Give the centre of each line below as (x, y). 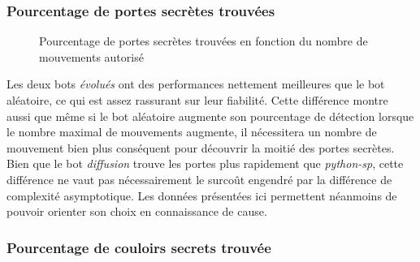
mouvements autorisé (91, 56)
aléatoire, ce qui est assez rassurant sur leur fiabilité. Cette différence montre (197, 100)
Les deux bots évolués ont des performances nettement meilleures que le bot (196, 84)
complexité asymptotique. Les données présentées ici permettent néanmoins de (202, 195)
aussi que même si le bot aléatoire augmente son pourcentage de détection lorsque (210, 116)
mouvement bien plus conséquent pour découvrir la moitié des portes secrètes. (201, 147)
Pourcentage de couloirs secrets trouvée (139, 247)
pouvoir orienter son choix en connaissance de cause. (137, 211)
